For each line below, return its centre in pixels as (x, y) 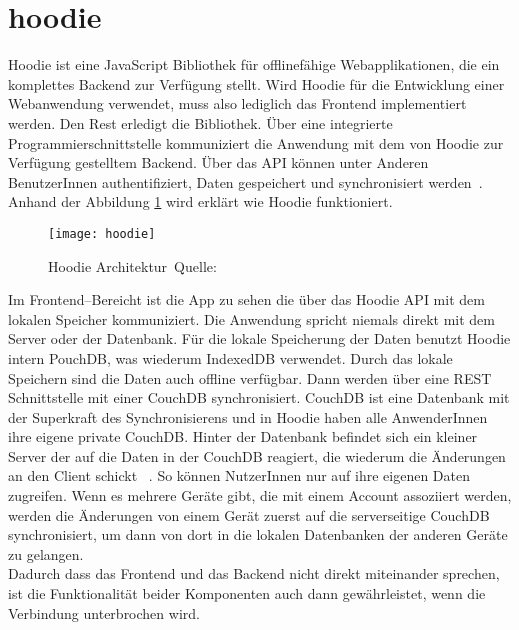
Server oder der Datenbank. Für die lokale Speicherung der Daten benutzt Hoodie (259, 338)
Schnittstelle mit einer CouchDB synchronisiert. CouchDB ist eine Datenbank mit (259, 397)
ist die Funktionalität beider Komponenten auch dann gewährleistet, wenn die (247, 593)
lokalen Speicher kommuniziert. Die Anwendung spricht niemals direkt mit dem (252, 318)
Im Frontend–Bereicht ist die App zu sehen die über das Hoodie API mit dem (246, 299)
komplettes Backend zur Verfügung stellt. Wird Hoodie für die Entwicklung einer (256, 83)
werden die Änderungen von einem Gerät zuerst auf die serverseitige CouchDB (249, 514)
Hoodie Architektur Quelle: (132, 265)
